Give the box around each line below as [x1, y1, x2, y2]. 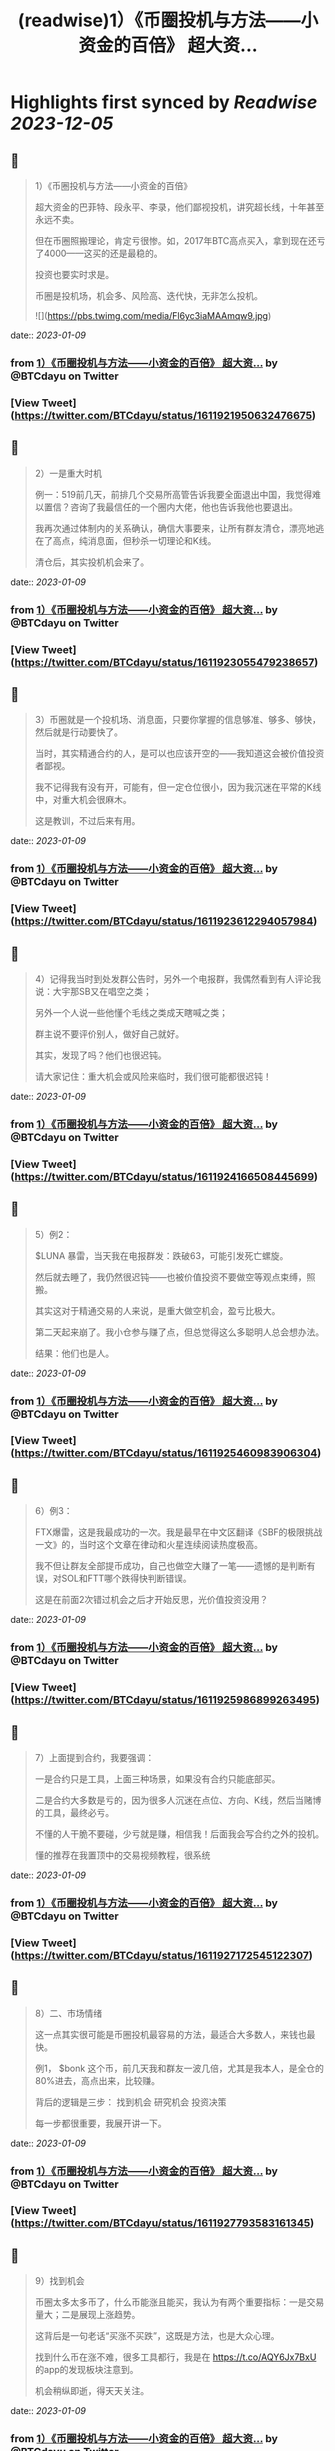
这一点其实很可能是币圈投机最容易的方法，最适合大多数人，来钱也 [34, 2028, 307, 2040]
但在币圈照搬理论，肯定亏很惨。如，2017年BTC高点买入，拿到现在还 [34, 235, 317, 246]
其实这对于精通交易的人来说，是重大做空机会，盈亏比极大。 [34, 1304, 281, 1316]
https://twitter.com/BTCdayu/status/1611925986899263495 [14, 1693, 317, 1707]
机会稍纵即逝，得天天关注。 [34, 2385, 150, 2397]
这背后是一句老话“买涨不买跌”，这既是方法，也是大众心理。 [34, 2330, 280, 2342]
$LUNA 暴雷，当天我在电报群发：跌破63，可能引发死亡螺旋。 [34, 1249, 289, 1261]
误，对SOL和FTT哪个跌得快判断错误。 [34, 1572, 192, 1585]
